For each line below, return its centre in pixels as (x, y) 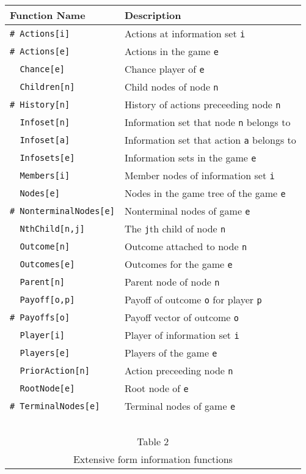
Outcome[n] (45, 246)
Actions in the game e (171, 51)
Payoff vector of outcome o (181, 317)
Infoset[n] (45, 122)
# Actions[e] (40, 51)
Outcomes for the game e (178, 264)
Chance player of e (164, 69)
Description (153, 15)
